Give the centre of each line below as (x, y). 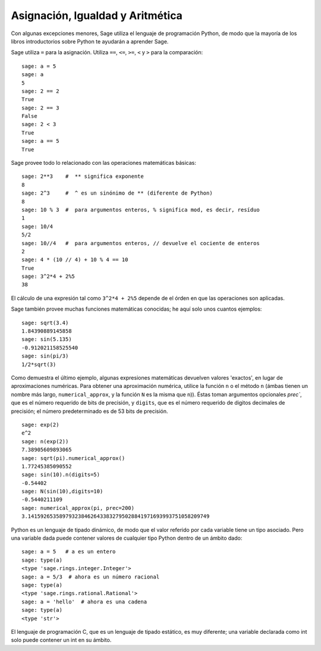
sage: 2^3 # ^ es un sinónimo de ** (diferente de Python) (117, 193)
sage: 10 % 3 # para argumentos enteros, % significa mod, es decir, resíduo (141, 209)
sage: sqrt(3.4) (45, 323)
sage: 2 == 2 (40, 91)
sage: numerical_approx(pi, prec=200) (78, 508)
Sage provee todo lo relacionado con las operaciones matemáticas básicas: (103, 163)
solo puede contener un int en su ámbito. (61, 640)
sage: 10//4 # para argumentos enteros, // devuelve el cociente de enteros (141, 243)
